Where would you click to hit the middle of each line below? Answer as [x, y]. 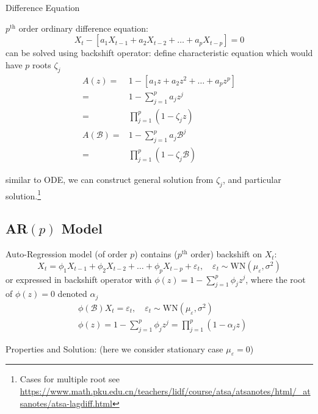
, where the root [276, 279]
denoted [72, 294]
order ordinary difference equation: [83, 28]
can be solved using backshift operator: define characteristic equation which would [159, 53]
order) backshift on [226, 254]
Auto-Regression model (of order [67, 254]
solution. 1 [23, 195]
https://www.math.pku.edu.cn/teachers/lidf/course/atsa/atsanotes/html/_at [165, 391]
